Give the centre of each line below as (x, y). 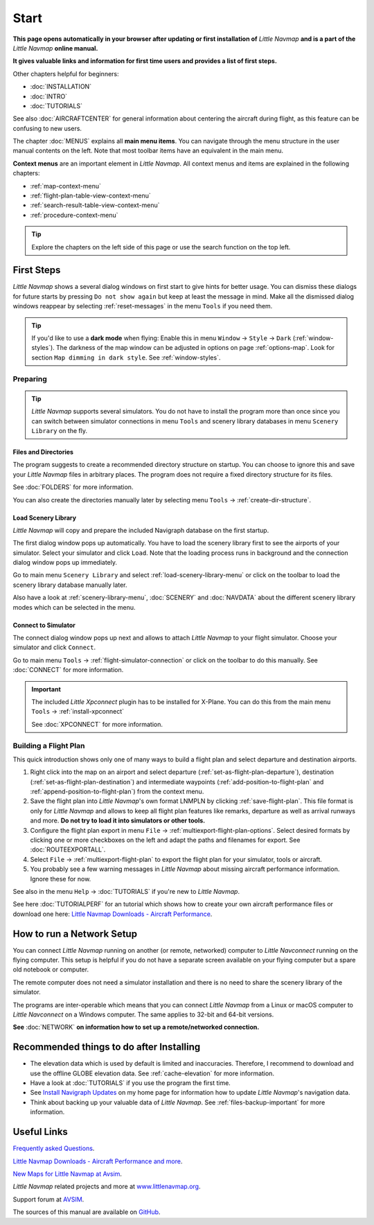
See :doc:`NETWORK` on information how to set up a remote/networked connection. (136, 1027)
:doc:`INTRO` (49, 96)
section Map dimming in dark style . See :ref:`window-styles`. (126, 358)
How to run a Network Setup (75, 934)
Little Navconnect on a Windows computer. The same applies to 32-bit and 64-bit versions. (143, 1014)
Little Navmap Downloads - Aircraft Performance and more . (98, 1161)
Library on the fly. (60, 430)
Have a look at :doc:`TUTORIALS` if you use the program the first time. (131, 1083)
